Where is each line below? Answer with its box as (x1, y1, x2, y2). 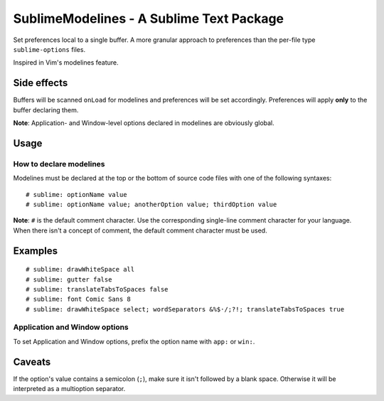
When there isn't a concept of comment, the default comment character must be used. (13, 226, 267, 235)
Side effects (13, 77, 68, 89)
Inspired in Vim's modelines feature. (13, 58, 119, 67)
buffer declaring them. (13, 105, 79, 114)
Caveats (13, 355, 51, 368)
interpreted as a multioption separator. (13, 385, 126, 393)
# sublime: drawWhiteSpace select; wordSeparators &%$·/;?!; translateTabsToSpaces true (26, 305, 345, 313)
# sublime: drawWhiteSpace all (26, 265, 135, 274)
